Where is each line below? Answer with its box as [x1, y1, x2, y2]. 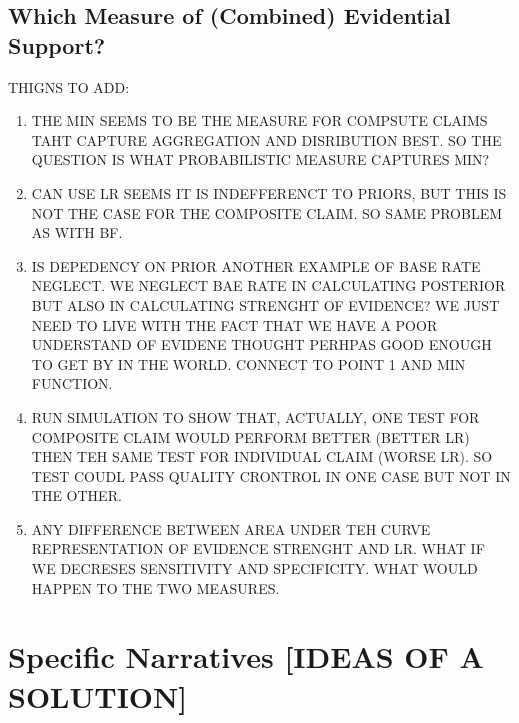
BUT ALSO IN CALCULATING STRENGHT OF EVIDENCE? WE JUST [31, 294, 500, 315]
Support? [8, 29, 106, 60]
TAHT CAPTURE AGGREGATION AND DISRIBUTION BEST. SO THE [31, 129, 502, 150]
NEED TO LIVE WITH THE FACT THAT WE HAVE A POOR [31, 314, 438, 335]
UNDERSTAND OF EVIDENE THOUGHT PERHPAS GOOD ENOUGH [31, 334, 492, 355]
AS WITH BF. [31, 222, 123, 243]
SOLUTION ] [8, 675, 188, 716]
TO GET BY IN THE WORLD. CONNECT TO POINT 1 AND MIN [31, 353, 466, 374]
